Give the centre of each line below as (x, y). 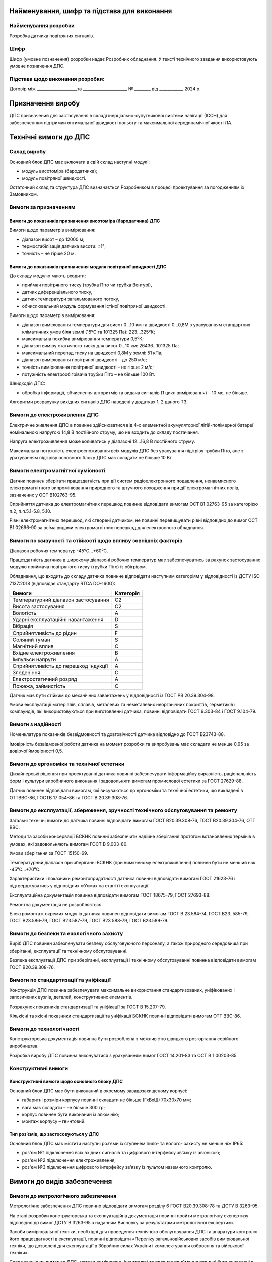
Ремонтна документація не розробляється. (56, 904)
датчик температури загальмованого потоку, (71, 299)
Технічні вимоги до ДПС (50, 137)
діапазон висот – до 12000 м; (53, 239)
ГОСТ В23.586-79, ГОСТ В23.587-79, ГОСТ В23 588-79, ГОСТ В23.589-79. (89, 921)
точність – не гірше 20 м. (49, 253)
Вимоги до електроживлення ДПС (54, 415)
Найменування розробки (42, 26)
